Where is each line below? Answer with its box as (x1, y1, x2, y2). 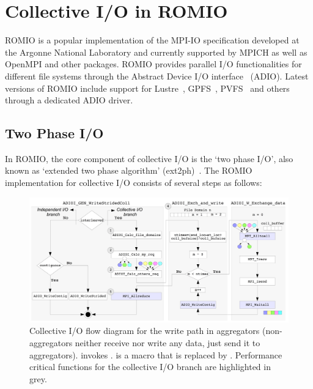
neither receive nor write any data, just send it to (75, 336, 260, 349)
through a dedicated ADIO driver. (5, 94, 133, 106)
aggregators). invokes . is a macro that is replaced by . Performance (29, 348, 282, 361)
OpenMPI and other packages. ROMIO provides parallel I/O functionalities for (5, 57, 302, 70)
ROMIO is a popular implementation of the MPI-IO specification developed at (5, 34, 300, 46)
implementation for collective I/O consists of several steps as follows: (5, 176, 262, 189)
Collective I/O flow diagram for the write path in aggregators (29, 324, 260, 337)
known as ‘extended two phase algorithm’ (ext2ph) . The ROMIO (5, 164, 252, 177)
